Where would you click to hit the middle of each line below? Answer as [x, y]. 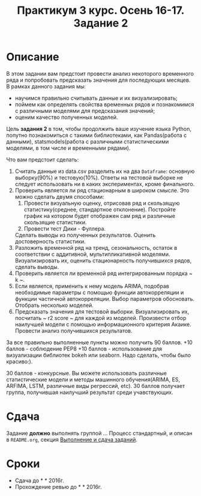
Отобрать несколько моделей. [54, 305]
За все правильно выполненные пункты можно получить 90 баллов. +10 [100, 342]
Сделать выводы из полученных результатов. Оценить [85, 235]
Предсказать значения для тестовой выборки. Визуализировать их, [102, 311]
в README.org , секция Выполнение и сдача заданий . [72, 440]
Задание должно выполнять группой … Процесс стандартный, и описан [100, 433]
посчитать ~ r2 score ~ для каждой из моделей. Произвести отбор [100, 318]
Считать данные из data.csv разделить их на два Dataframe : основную [105, 171]
